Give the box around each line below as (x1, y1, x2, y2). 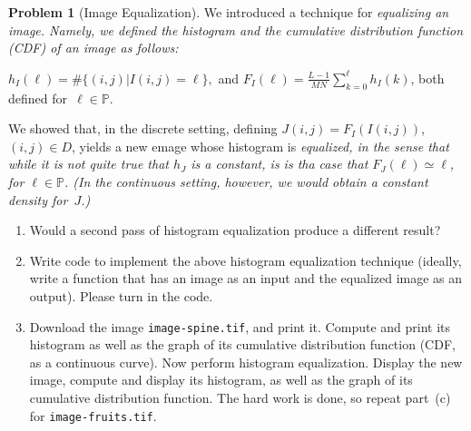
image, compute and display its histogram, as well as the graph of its (29, 370, 413, 389)
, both (410, 68, 445, 87)
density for (8, 190, 68, 209)
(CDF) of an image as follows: (8, 38, 179, 57)
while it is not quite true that (8, 154, 169, 173)
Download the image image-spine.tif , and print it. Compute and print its (29, 317, 451, 336)
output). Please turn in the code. (29, 286, 213, 305)
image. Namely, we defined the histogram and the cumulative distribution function (8, 20, 464, 39)
